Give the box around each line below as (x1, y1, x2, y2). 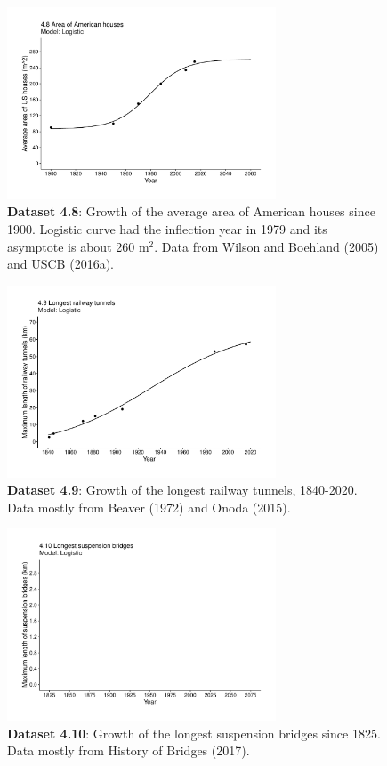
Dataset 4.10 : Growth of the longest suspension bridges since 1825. (7, 723, 381, 742)
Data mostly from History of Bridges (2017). (7, 741, 250, 760)
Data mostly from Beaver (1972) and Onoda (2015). (7, 497, 291, 516)
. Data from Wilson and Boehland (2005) (154, 237, 379, 255)
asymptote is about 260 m (7, 237, 149, 255)
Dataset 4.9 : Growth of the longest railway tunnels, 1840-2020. (7, 480, 358, 499)
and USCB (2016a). (7, 254, 114, 273)
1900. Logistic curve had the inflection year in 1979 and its (7, 220, 327, 238)
